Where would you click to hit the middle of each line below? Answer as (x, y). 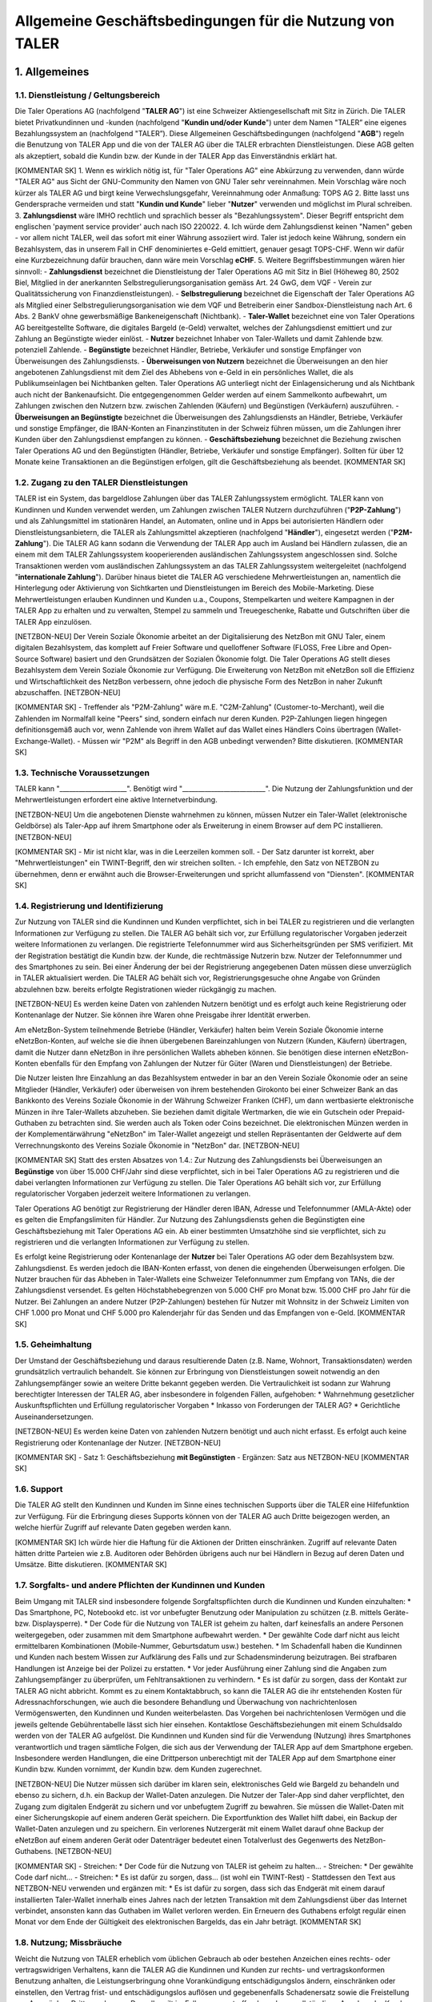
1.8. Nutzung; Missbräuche (68, 1943)
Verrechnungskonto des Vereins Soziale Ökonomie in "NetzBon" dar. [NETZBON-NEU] (157, 1145)
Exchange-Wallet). (45, 741)
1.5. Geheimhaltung (53, 1345)
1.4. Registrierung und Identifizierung (89, 906)
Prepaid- (391, 1112)
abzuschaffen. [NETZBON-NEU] (68, 692)
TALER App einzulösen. (53, 621)
